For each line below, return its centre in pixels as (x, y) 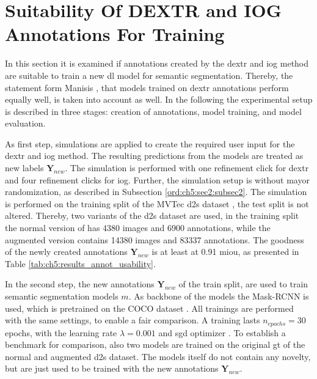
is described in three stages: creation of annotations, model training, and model (153, 111)
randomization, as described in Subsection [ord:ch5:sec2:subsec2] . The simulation (156, 192)
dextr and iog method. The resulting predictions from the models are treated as (154, 156)
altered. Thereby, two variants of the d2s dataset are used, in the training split (152, 215)
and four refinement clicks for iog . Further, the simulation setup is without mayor (157, 179)
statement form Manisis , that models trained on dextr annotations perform (147, 87)
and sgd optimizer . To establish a (222, 332)
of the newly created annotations (66, 252)
